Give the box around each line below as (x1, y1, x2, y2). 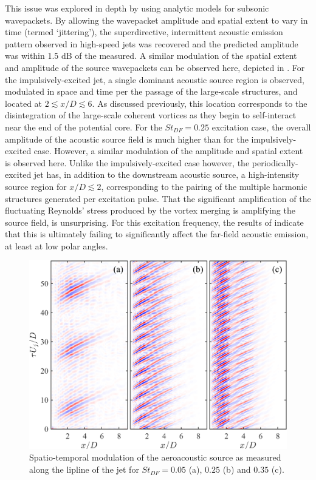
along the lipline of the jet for (29, 463, 139, 476)
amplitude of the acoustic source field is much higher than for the (5, 132, 249, 145)
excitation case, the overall (211, 120, 311, 133)
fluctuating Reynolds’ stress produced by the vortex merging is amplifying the (5, 204, 295, 217)
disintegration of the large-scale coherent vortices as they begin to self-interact (5, 109, 297, 121)
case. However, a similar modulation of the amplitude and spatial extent (33, 144, 303, 157)
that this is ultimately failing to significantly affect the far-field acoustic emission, (5, 228, 309, 240)
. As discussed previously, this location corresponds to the (92, 96, 307, 109)
